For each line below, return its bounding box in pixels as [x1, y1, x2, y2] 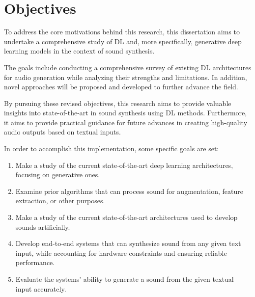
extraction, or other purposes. [15, 195, 105, 206]
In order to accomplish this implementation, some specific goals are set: [4, 143, 219, 154]
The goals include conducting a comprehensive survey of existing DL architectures [4, 62, 251, 72]
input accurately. [15, 283, 66, 294]
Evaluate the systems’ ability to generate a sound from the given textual [15, 274, 234, 284]
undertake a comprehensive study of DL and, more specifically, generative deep [4, 36, 242, 46]
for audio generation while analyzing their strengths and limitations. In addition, [4, 72, 247, 82]
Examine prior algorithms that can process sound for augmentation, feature [15, 186, 243, 196]
